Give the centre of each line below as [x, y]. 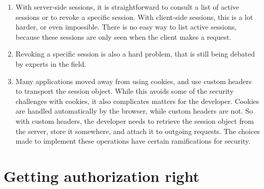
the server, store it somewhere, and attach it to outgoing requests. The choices [138, 131]
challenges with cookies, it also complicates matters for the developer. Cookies [137, 101]
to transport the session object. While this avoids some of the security [125, 91]
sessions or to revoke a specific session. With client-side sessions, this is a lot [134, 17]
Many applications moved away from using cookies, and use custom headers [134, 81]
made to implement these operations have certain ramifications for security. [133, 141]
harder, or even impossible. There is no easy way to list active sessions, [126, 27]
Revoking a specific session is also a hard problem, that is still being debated [135, 54]
